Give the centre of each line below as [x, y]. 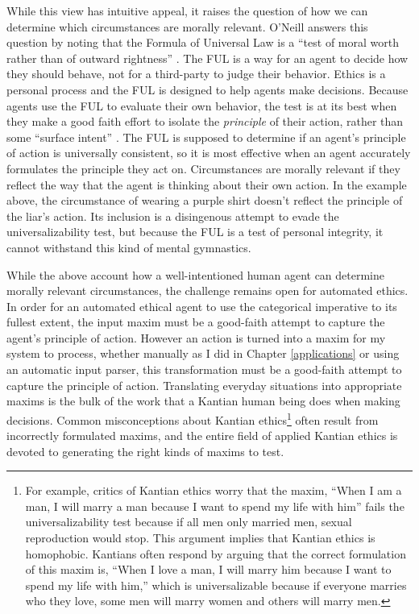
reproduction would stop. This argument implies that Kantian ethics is [200, 538]
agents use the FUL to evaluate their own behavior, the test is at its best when [202, 105]
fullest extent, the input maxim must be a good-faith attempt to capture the [196, 322]
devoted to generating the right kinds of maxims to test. [145, 451]
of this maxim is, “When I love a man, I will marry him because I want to [208, 569]
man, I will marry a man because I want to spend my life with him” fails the [215, 506]
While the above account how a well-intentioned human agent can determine [196, 274]
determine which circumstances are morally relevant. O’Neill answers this [187, 26]
